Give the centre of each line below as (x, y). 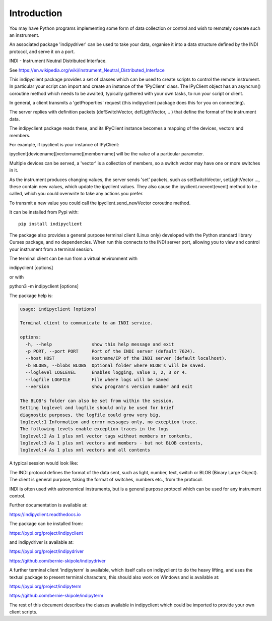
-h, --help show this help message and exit (100, 344)
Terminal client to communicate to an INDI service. (86, 323)
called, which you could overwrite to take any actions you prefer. (76, 194)
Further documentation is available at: (49, 505)
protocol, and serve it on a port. (42, 51)
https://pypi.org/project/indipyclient (46, 533)
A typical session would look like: (44, 463)
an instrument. (24, 35)
